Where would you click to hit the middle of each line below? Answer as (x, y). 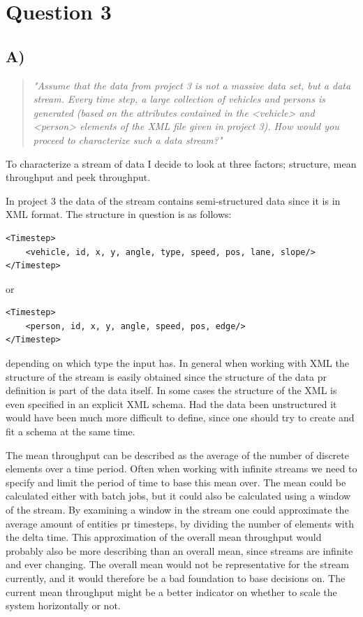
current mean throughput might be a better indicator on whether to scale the (171, 591)
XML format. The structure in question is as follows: (119, 214)
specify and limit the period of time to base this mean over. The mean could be (176, 482)
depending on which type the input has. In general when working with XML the (177, 363)
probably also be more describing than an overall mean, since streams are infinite (179, 550)
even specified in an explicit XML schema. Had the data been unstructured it (171, 404)
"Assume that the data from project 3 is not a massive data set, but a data (192, 85)
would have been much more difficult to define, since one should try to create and (180, 418)
